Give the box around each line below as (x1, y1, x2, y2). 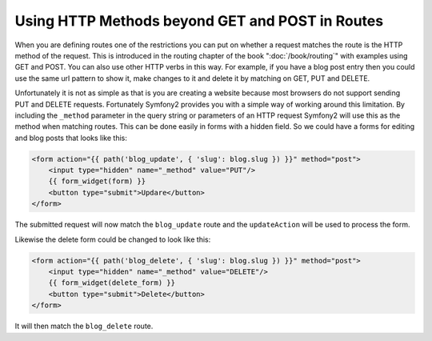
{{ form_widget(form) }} (48, 177, 146, 186)
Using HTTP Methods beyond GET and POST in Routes (14, 12, 384, 30)
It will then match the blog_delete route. (14, 321, 154, 331)
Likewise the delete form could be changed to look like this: (14, 235, 211, 244)
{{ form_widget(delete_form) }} (48, 279, 176, 287)
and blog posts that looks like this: (14, 133, 127, 142)
